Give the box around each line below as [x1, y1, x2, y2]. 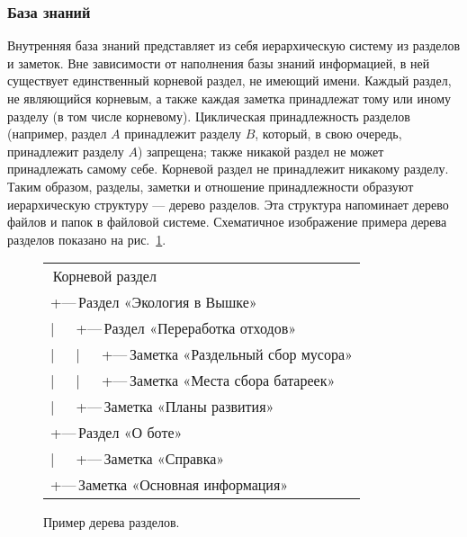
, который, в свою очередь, [255, 124, 402, 143]
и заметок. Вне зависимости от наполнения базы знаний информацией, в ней [7, 53, 430, 72]
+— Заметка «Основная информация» [50, 474, 289, 496]
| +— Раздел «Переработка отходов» [50, 318, 297, 339]
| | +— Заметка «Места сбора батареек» [50, 370, 336, 391]
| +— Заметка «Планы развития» [50, 396, 274, 417]
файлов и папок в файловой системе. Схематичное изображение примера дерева [7, 212, 447, 231]
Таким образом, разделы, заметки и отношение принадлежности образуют [7, 176, 414, 195]
